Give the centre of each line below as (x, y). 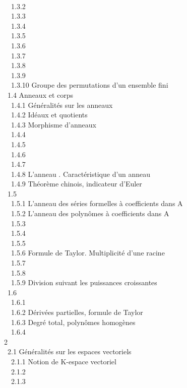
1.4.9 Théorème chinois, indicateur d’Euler (76, 184)
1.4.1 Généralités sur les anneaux (62, 105)
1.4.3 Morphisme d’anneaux (53, 124)
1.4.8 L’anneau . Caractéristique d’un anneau (81, 174)
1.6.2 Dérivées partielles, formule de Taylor (77, 312)
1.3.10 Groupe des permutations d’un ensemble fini (89, 85)
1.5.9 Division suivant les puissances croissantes (84, 282)
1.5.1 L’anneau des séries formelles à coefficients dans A (97, 203)
